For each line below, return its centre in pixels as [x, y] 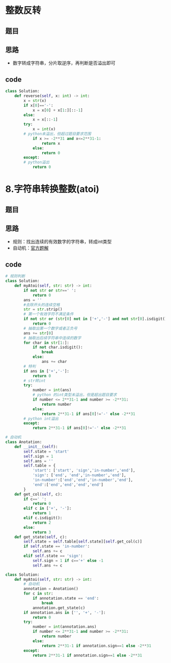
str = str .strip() [43, 309]
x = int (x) [44, 129]
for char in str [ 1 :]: [47, 342]
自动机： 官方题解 [31, 248]
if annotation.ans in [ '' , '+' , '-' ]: [65, 612]
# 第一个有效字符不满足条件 [49, 314]
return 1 [42, 513]
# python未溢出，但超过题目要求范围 [58, 134]
